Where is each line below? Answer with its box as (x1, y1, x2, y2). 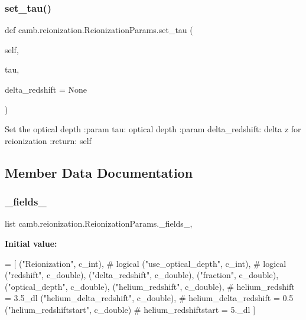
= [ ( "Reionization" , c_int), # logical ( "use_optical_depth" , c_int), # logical (5, 257, 287, 269)
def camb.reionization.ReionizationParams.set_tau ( (5, 24, 193, 36)
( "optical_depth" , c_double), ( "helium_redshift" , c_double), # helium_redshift (5, 280, 295, 292)
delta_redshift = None (5, 83, 87, 95)
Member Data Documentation (5, 163, 193, 181)
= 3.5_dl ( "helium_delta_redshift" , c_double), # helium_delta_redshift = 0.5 (5, 292, 294, 304)
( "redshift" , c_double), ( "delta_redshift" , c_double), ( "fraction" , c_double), (5, 269, 279, 281)
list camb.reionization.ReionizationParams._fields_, (5, 217, 193, 230)
